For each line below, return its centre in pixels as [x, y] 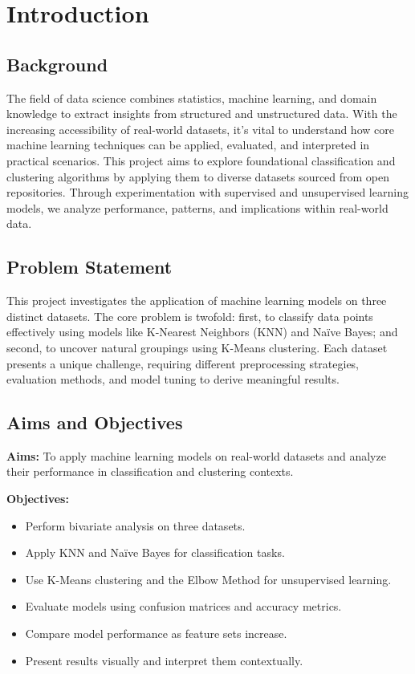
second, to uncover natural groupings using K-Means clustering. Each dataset [197, 347]
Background [57, 64]
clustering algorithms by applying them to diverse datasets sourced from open [198, 176]
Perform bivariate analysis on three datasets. [135, 525]
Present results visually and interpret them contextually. [164, 660]
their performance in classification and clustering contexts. [150, 471]
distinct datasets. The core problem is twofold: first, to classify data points [190, 316]
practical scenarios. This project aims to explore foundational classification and [201, 160]
